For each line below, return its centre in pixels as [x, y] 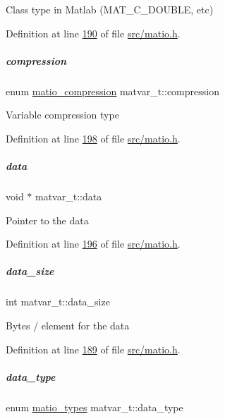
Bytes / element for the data [68, 326]
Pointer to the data [47, 220]
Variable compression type [62, 115]
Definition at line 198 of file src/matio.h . [93, 138]
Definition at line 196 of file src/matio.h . [93, 244]
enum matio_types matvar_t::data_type [95, 407]
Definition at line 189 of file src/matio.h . [93, 349]
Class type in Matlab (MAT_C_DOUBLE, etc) [110, 9]
